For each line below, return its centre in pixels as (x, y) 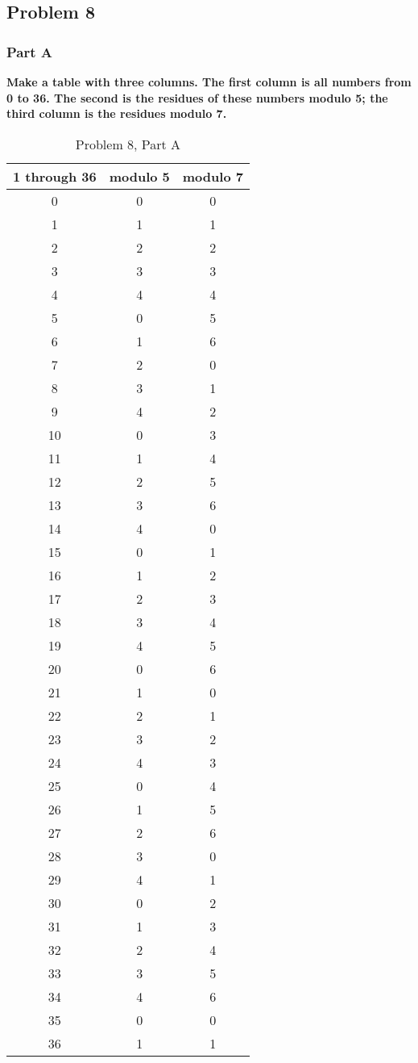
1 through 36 (55, 176)
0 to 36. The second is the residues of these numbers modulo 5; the (197, 97)
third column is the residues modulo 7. (117, 113)
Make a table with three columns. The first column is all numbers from (209, 82)
